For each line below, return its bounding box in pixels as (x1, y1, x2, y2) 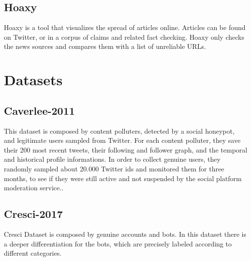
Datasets (4, 70, 63, 90)
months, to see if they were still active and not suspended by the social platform (4, 173, 242, 183)
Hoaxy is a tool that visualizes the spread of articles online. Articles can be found (4, 22, 246, 32)
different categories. (4, 248, 62, 258)
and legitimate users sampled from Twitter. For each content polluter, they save (4, 135, 241, 145)
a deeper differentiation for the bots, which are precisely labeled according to (4, 238, 232, 248)
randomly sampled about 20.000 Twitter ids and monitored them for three (4, 163, 224, 173)
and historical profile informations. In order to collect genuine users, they (4, 154, 221, 164)
